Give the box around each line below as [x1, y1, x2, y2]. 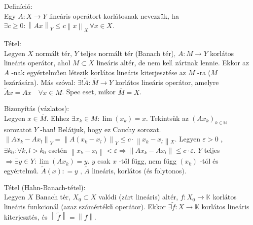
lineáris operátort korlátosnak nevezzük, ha [49, 10, 180, 21]
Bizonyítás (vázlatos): [4, 103, 69, 113]
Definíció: [4, 1, 33, 11]
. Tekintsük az [145, 112, 189, 123]
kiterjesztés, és [4, 211, 48, 222]
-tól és [200, 156, 218, 166]
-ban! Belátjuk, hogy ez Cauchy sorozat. [40, 124, 161, 134]
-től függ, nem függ [119, 156, 177, 166]
